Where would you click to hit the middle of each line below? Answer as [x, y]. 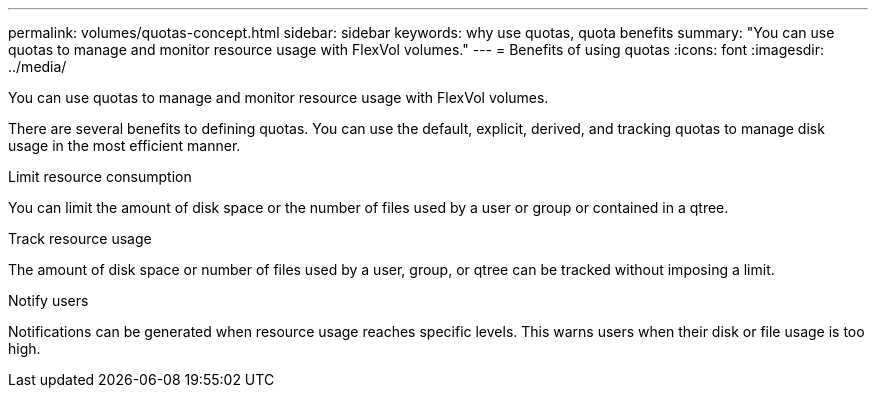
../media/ [37, 66]
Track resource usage [80, 238]
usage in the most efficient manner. [124, 145]
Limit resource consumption [100, 176]
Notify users [48, 300]
